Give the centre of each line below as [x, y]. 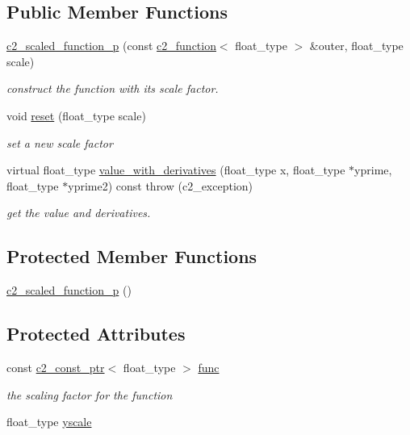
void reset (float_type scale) [76, 115]
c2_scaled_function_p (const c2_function [111, 46]
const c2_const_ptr [56, 367]
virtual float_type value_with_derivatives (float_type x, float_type [176, 170]
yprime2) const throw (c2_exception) [161, 185]
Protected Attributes [96, 334]
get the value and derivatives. [79, 213]
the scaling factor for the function [90, 394]
